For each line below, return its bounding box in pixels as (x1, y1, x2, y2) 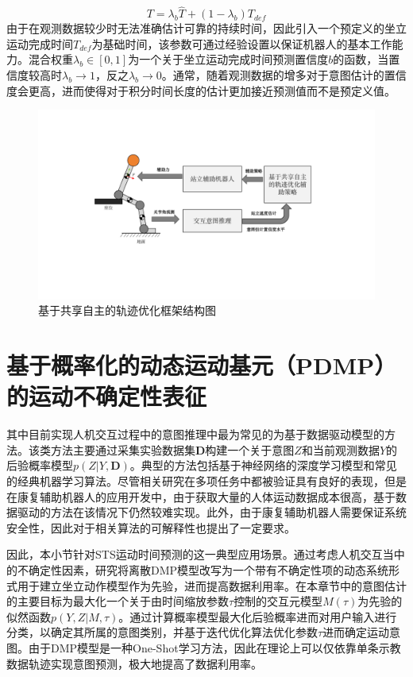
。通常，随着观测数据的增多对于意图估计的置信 (161, 67, 407, 83)
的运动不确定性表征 (6, 380, 207, 412)
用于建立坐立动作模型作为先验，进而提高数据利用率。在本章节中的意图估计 (17, 577, 407, 594)
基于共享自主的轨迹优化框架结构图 (38, 302, 216, 319)
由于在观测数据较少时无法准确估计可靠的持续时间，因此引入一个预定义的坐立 (6, 20, 407, 37)
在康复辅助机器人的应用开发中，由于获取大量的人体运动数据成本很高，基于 (6, 488, 396, 505)
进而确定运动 (322, 624, 390, 640)
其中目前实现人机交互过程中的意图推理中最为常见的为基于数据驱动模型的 (6, 426, 384, 443)
